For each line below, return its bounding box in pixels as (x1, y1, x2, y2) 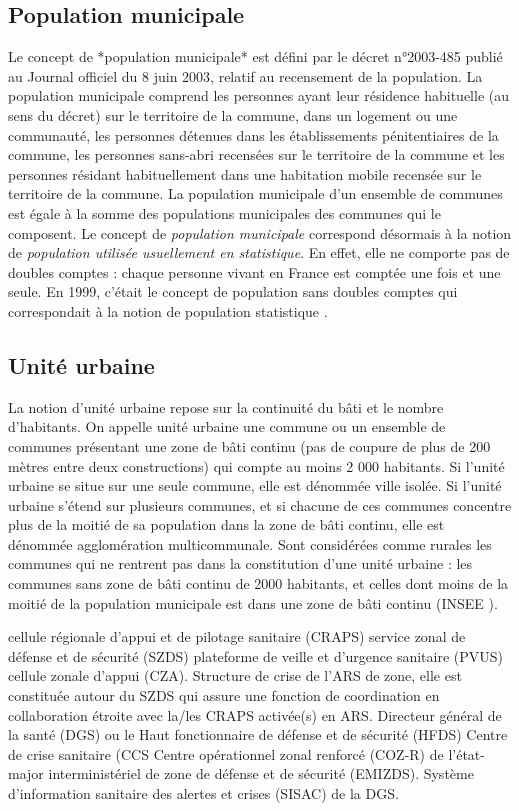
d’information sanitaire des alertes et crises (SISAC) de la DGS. (8, 783, 399, 803)
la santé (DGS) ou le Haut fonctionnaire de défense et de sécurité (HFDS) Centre (8, 724, 508, 745)
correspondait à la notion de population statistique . (8, 300, 328, 321)
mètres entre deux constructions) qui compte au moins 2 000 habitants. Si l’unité (8, 455, 505, 476)
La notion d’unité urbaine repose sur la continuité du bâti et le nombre (8, 396, 444, 417)
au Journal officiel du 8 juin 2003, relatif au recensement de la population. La (8, 65, 483, 86)
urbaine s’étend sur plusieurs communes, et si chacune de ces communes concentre (8, 494, 512, 515)
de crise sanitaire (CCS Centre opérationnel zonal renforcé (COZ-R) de (8, 743, 444, 764)
